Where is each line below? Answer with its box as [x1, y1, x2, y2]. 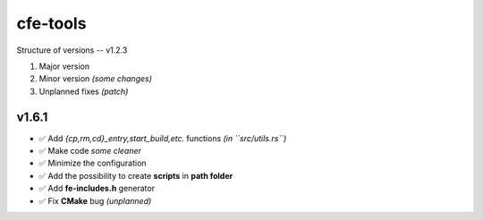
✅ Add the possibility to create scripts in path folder [38, 170, 233, 181]
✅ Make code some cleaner [38, 146, 142, 157]
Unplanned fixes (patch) [38, 86, 129, 97]
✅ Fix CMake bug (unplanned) [38, 195, 152, 206]
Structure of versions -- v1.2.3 [16, 45, 128, 55]
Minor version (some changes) [38, 73, 152, 84]
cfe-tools [16, 13, 87, 33]
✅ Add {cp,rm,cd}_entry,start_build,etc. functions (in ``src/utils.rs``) [38, 132, 287, 143]
